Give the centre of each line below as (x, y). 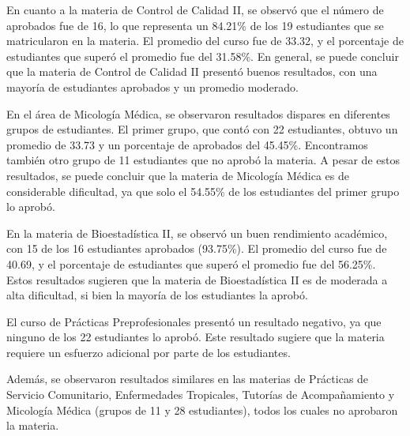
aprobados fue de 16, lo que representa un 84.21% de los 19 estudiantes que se (195, 25)
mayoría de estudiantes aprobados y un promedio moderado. (152, 86)
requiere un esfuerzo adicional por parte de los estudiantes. (149, 352)
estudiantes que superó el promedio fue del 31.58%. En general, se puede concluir (203, 56)
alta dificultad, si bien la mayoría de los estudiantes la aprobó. (157, 295)
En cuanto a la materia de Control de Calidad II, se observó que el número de (195, 9)
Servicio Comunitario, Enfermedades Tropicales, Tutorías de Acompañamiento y (201, 395)
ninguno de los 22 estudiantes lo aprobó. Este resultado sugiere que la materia (196, 337)
